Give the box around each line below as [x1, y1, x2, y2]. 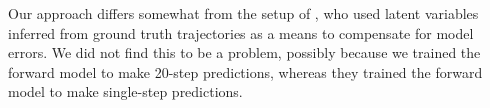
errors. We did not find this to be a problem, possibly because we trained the [8, 42, 481, 63]
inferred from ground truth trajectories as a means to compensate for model [8, 22, 474, 43]
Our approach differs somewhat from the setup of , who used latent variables [8, 3, 479, 23]
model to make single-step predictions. [8, 81, 243, 102]
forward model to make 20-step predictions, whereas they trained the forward [8, 61, 483, 82]
